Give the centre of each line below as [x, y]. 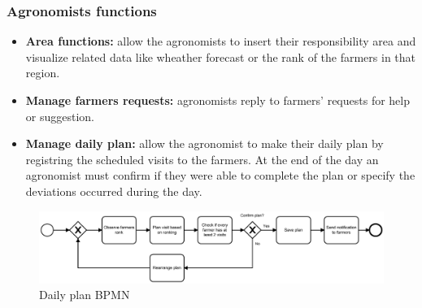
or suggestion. [60, 116]
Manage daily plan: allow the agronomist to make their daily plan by [204, 143]
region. [43, 73]
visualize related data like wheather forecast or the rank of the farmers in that [221, 56]
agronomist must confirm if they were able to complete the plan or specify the [220, 175]
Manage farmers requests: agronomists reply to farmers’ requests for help [218, 100]
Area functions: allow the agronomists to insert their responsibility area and [221, 41]
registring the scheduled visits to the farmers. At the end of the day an [202, 159]
